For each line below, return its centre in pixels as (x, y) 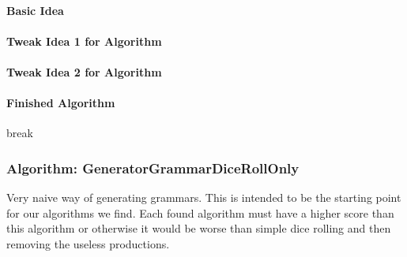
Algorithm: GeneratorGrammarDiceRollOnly (153, 168)
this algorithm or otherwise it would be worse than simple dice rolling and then (199, 228)
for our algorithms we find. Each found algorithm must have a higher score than (200, 212)
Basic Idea (35, 10)
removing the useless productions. (88, 243)
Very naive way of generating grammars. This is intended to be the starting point (204, 197)
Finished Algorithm (61, 103)
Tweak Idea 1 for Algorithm (84, 41)
